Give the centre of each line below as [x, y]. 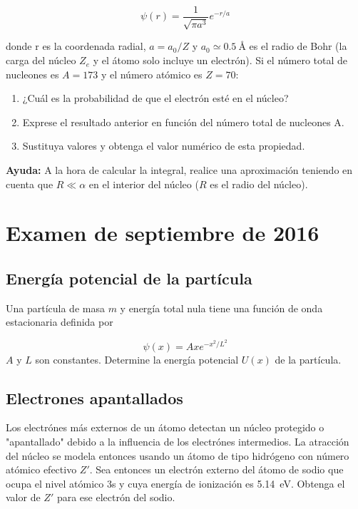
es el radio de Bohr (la [298, 46]
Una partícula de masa [55, 308]
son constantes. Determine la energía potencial [137, 359]
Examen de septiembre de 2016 [163, 233]
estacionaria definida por [60, 322]
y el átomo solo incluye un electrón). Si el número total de [220, 60]
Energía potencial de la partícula [129, 278]
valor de [23, 497]
